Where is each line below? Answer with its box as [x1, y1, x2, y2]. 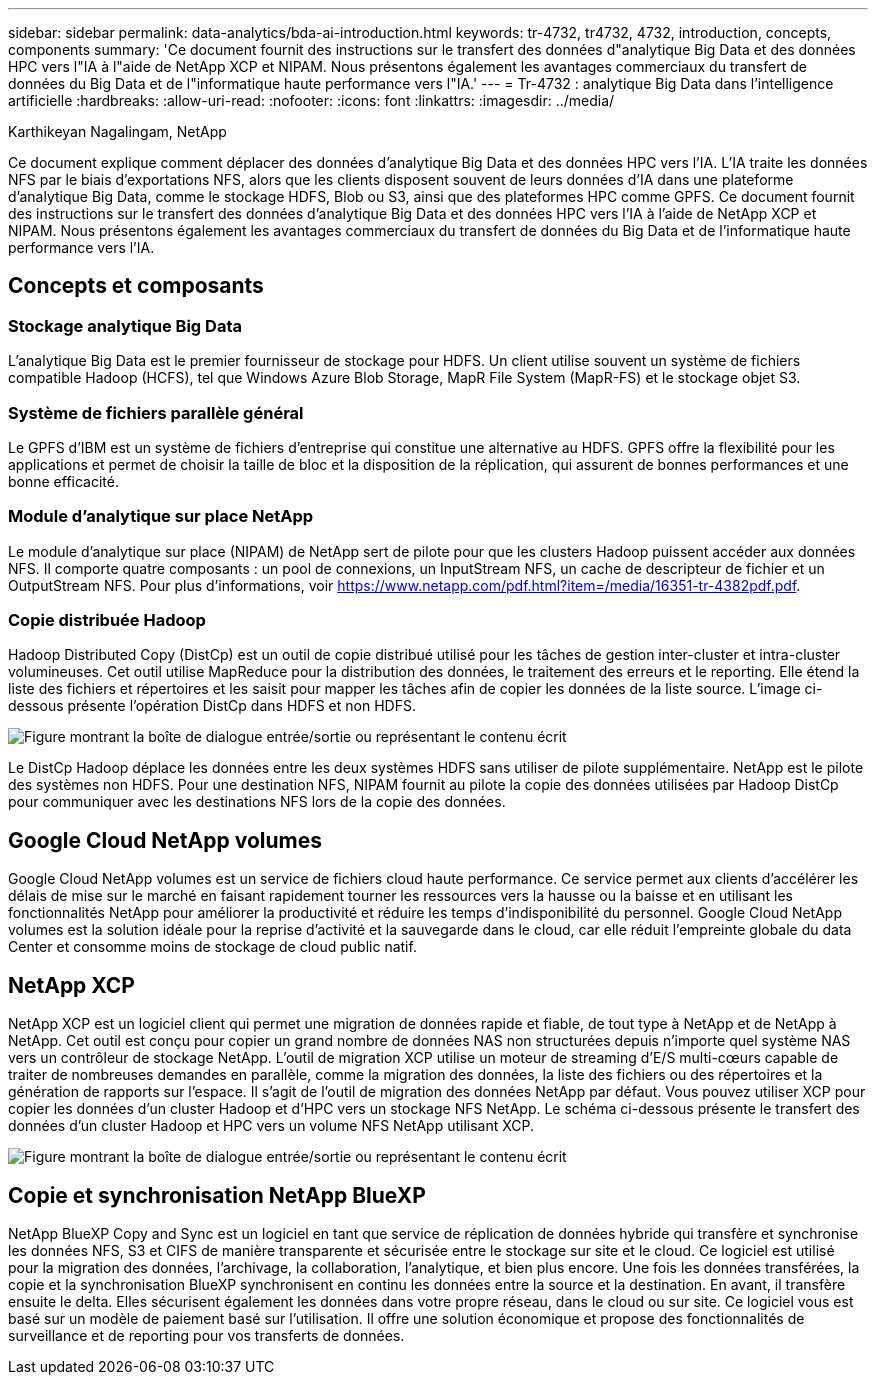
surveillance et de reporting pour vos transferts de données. [8, 1327, 405, 1344]
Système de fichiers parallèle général [8, 402, 304, 423]
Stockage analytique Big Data [8, 315, 242, 336]
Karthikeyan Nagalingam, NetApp [8, 123, 227, 140]
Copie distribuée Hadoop [8, 610, 206, 631]
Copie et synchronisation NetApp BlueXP [8, 1182, 426, 1208]
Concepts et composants [8, 273, 264, 299]
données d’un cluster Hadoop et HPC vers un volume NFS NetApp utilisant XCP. [8, 1117, 535, 1135]
